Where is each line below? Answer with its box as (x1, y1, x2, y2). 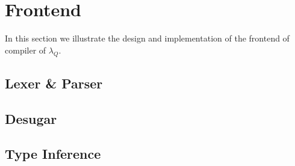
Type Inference (5, 144, 101, 163)
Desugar (5, 109, 57, 128)
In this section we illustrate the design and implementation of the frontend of (5, 32, 290, 45)
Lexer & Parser (5, 73, 103, 92)
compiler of (5, 43, 46, 56)
